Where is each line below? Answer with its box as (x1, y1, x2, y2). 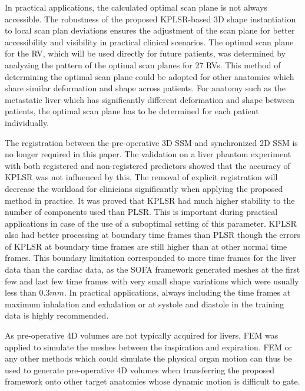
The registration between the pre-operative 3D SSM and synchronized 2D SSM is (5, 136, 298, 148)
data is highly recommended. (5, 309, 109, 322)
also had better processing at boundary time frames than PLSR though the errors (5, 228, 300, 241)
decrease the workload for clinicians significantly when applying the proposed (5, 182, 283, 194)
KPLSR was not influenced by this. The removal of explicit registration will (5, 171, 278, 183)
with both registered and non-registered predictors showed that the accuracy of (5, 159, 290, 171)
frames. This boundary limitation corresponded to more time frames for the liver (5, 251, 296, 264)
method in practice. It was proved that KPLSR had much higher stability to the (5, 194, 295, 206)
